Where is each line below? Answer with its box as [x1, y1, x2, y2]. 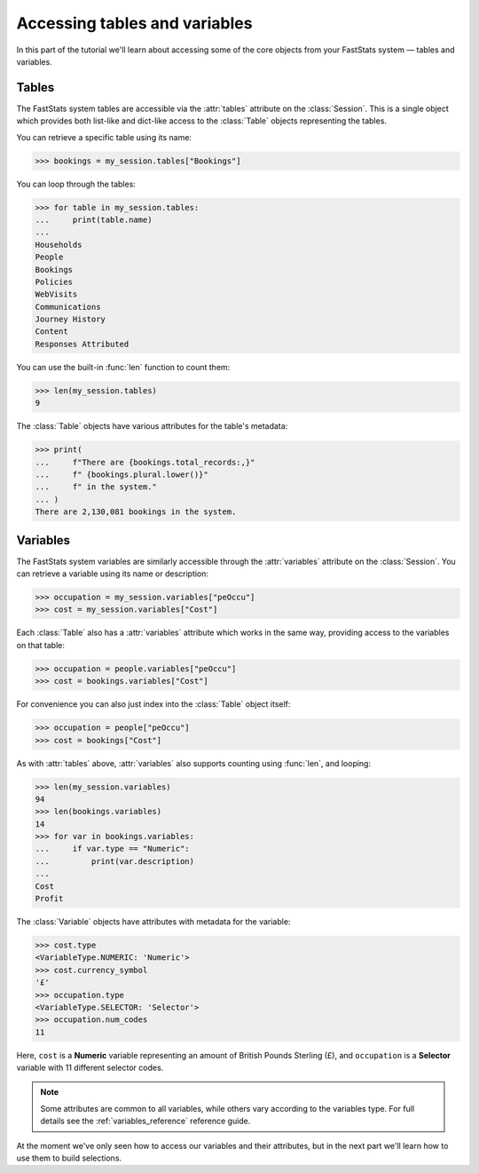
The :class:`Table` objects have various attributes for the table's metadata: [16, 421, 288, 432]
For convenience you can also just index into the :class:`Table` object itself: [16, 699, 291, 709]
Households [35, 240, 82, 250]
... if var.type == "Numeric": [35, 844, 190, 854]
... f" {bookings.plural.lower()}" [35, 469, 208, 480]
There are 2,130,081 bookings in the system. [35, 507, 237, 517]
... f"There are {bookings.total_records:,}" [35, 457, 255, 467]
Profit [35, 893, 64, 904]
